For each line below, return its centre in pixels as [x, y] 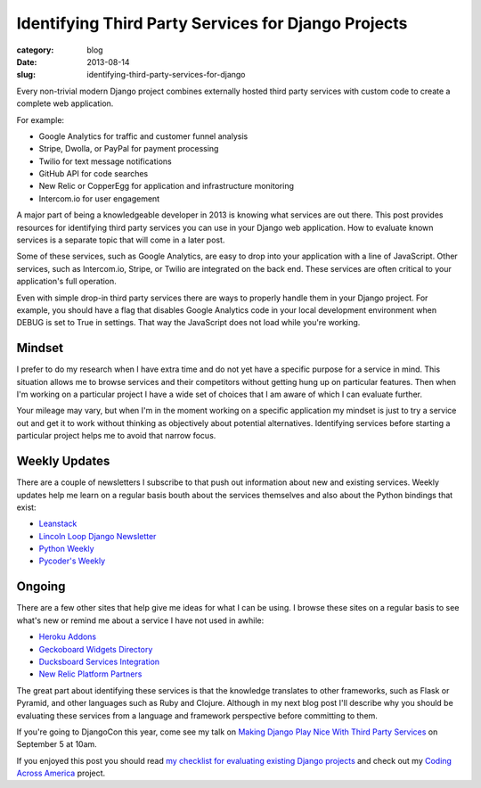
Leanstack [58, 524]
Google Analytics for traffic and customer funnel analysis [143, 136]
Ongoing [41, 587]
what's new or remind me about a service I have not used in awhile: [140, 620]
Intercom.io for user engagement [99, 198]
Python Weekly [66, 549]
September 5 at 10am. [57, 744]
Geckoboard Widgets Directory [96, 649]
